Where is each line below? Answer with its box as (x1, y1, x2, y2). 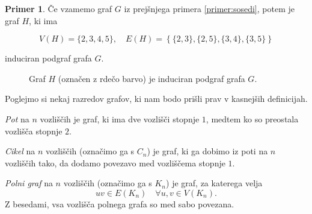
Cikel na (5, 145, 35, 157)
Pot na (5, 112, 29, 125)
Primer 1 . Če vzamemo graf (5, 2, 112, 14)
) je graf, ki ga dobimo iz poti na (147, 145, 268, 157)
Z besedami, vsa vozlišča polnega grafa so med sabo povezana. (5, 197, 234, 210)
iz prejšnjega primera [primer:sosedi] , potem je (124, 2, 295, 14)
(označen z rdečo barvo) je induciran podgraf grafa (58, 72, 245, 84)
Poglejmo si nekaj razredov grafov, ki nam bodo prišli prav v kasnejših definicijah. (5, 92, 308, 105)
